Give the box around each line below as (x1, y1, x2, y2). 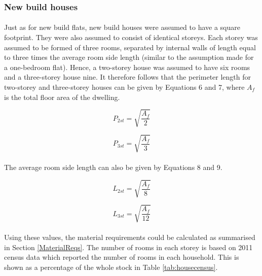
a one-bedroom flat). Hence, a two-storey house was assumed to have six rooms (4, 61, 250, 72)
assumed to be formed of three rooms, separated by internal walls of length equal (4, 42, 256, 52)
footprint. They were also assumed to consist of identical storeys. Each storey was (4, 32, 258, 43)
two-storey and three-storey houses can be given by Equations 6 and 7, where (4, 82, 245, 92)
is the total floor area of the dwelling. (4, 91, 120, 102)
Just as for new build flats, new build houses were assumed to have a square (4, 22, 241, 32)
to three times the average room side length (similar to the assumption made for (4, 52, 254, 62)
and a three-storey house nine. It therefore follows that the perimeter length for (4, 72, 251, 82)
